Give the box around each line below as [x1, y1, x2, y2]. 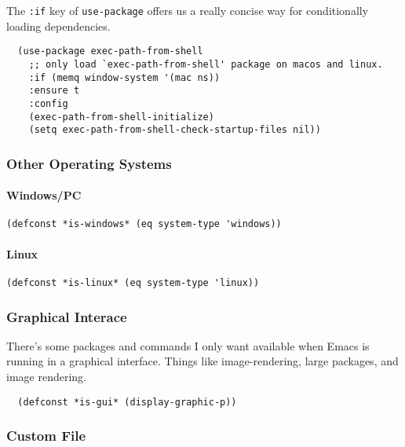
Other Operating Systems [6, 153, 172, 173]
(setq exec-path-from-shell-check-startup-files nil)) [28, 124, 321, 136]
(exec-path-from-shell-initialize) [28, 111, 214, 123]
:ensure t [28, 85, 80, 97]
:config [28, 97, 68, 109]
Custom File [6, 426, 86, 445]
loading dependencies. [6, 17, 111, 34]
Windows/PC [6, 187, 82, 203]
